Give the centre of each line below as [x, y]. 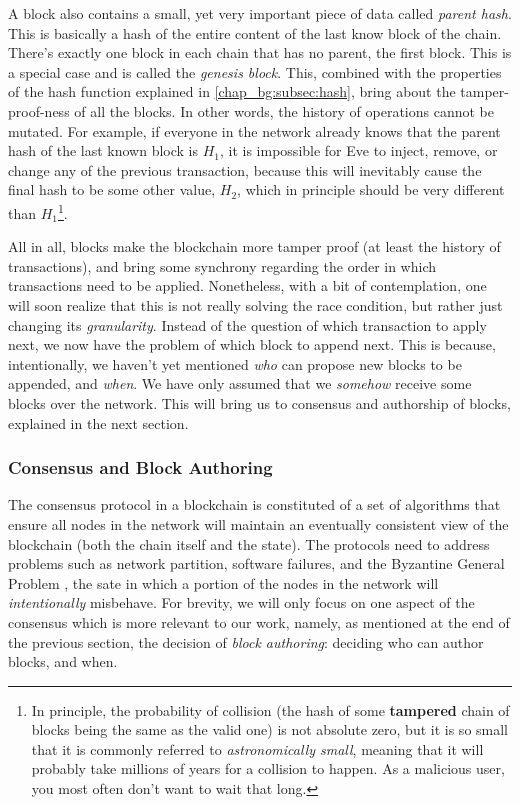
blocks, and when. [63, 661]
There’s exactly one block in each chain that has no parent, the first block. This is [260, 52]
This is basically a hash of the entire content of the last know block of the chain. [255, 32]
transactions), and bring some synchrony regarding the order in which [222, 265]
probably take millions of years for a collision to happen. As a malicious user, [268, 768]
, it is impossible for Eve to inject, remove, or [359, 150]
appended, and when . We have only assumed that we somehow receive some [240, 383]
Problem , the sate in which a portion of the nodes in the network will [223, 582]
